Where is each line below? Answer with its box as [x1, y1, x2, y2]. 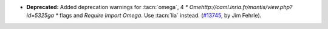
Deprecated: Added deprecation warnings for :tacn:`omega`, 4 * [26, 4, 188, 10]
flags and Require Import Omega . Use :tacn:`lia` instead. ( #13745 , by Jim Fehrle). [60, 12, 262, 19]
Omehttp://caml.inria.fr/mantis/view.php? [189, 4, 293, 10]
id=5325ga [26, 12, 55, 19]
